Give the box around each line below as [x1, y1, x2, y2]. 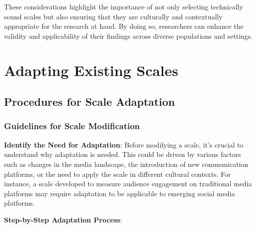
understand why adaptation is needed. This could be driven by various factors [4, 149, 241, 159]
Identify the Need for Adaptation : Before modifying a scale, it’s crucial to [4, 139, 244, 150]
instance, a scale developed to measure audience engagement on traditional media [4, 178, 252, 189]
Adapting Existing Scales [4, 60, 179, 80]
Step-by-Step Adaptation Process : [4, 214, 123, 225]
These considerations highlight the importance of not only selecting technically [4, 1, 243, 11]
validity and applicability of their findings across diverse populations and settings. [4, 30, 253, 41]
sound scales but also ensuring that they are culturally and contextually [4, 11, 223, 21]
